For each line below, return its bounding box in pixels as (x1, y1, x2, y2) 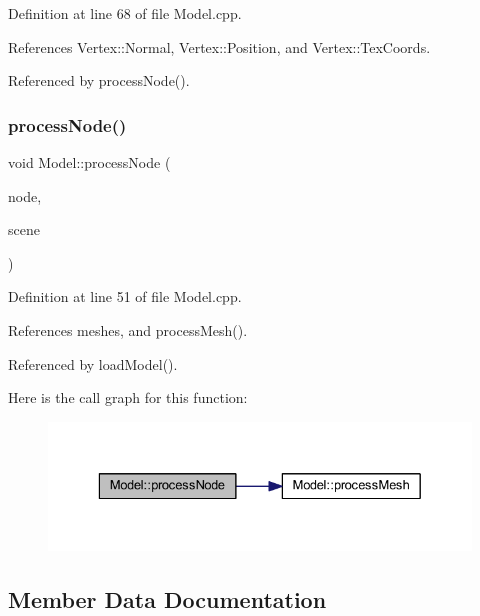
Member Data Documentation (8, 583, 327, 614)
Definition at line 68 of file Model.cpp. (8, 3, 242, 23)
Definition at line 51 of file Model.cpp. (8, 286, 242, 307)
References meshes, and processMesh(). (8, 319, 248, 340)
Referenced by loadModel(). (8, 353, 178, 374)
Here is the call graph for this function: (8, 387, 248, 408)
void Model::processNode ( (8, 152, 171, 172)
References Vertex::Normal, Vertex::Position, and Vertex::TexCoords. (8, 36, 431, 57)
